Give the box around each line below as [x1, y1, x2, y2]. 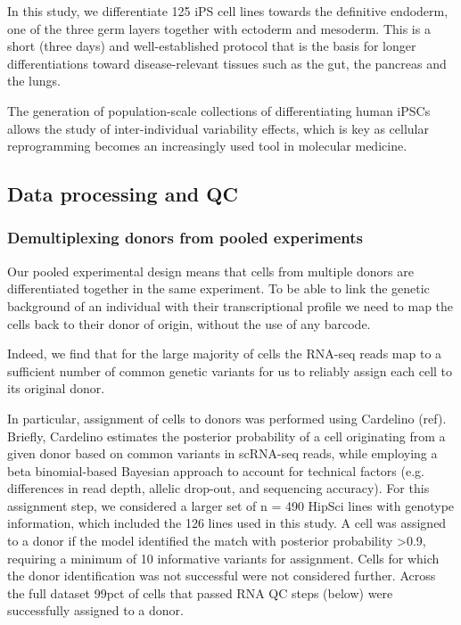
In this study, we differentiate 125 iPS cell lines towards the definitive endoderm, [7, 2, 449, 20]
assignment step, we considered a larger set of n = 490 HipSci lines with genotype [7, 496, 455, 514]
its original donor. [7, 379, 105, 398]
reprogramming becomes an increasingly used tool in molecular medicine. [7, 136, 407, 155]
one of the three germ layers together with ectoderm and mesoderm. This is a [7, 19, 431, 37]
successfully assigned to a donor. [7, 601, 184, 620]
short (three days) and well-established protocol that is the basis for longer [7, 37, 416, 55]
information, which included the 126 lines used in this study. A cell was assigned [7, 514, 447, 532]
